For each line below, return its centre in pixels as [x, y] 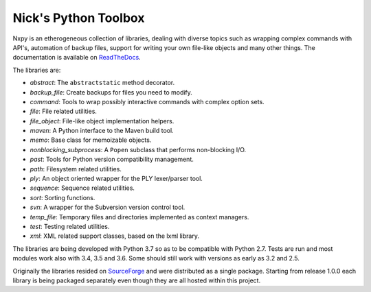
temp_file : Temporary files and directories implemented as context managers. [139, 217]
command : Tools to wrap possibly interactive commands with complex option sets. [147, 101]
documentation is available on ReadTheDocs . [77, 58]
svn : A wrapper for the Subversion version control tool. [108, 207]
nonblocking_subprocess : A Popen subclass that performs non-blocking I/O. [138, 149]
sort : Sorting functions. [63, 197]
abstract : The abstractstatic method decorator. [102, 83]
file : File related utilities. [64, 111]
